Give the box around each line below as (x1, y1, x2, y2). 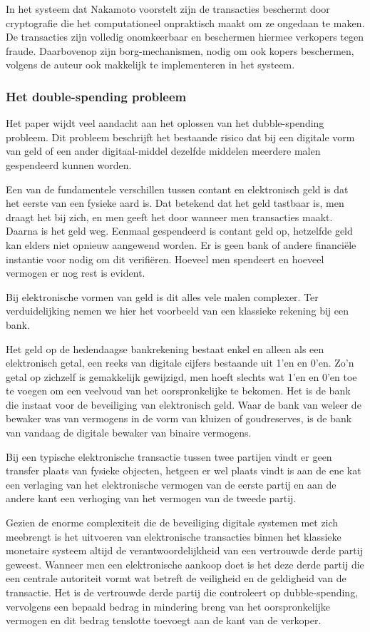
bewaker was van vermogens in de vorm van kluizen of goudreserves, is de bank (6, 411, 352, 426)
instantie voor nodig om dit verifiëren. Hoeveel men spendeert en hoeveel (6, 251, 324, 266)
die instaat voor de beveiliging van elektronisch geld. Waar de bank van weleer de (6, 397, 361, 412)
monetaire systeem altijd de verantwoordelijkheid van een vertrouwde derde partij (6, 543, 363, 558)
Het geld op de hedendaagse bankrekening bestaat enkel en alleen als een (6, 341, 324, 356)
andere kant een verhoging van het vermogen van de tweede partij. (6, 491, 297, 506)
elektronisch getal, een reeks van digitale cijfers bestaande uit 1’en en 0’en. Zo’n (6, 355, 354, 370)
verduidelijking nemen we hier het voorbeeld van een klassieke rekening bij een (6, 303, 349, 318)
